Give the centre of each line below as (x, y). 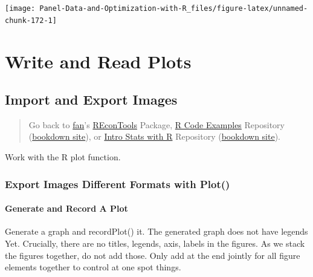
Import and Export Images (91, 99)
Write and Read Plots (98, 61)
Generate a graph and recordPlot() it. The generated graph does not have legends (156, 231)
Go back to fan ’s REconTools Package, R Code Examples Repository (156, 124)
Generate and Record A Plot (66, 208)
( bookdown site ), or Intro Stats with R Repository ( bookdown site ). (155, 136)
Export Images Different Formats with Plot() (118, 184)
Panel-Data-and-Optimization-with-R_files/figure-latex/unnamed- (174, 8)
